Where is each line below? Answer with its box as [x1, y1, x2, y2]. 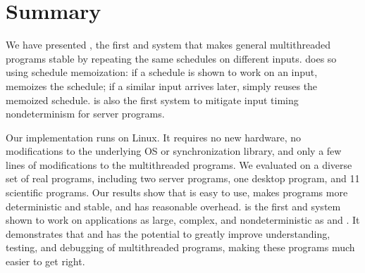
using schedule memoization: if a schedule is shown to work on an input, [6, 65, 318, 80]
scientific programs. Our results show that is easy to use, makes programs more [6, 185, 348, 200]
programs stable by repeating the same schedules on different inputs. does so [6, 51, 337, 65]
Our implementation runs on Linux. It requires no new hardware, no [6, 129, 302, 144]
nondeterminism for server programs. [6, 106, 165, 121]
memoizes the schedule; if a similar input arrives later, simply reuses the [6, 78, 318, 93]
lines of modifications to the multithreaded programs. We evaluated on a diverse [6, 157, 352, 172]
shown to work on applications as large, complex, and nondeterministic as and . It [6, 212, 360, 227]
